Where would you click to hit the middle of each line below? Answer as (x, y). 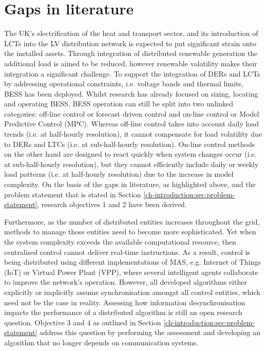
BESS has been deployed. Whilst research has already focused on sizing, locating (131, 93)
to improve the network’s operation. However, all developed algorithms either (126, 282)
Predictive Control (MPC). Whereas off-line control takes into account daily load (132, 124)
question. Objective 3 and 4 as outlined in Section (83, 322)
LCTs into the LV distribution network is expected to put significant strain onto (130, 43)
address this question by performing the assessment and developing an (150, 332)
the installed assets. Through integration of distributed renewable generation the (131, 53)
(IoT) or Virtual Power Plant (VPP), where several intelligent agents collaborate (131, 272)
